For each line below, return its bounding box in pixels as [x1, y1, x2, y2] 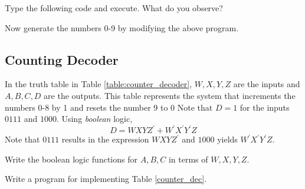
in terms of [168, 152, 208, 165]
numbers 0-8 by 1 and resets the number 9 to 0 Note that [5, 101, 213, 113]
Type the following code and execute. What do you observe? [5, 2, 223, 14]
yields [217, 133, 238, 145]
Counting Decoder [5, 50, 119, 68]
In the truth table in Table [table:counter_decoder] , [5, 78, 192, 90]
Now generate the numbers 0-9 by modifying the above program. [5, 21, 239, 34]
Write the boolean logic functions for [5, 152, 137, 165]
